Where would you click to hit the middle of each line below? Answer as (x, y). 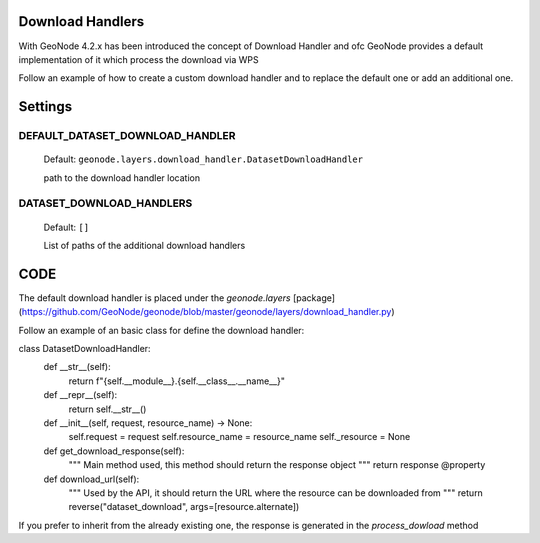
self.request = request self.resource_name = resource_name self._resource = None (239, 437)
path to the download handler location (121, 177)
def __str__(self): (77, 367)
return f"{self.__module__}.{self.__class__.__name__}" (176, 381)
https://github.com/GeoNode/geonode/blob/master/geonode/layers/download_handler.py (206, 312)
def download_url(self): (91, 479)
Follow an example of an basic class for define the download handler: (161, 330)
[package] (313, 297)
